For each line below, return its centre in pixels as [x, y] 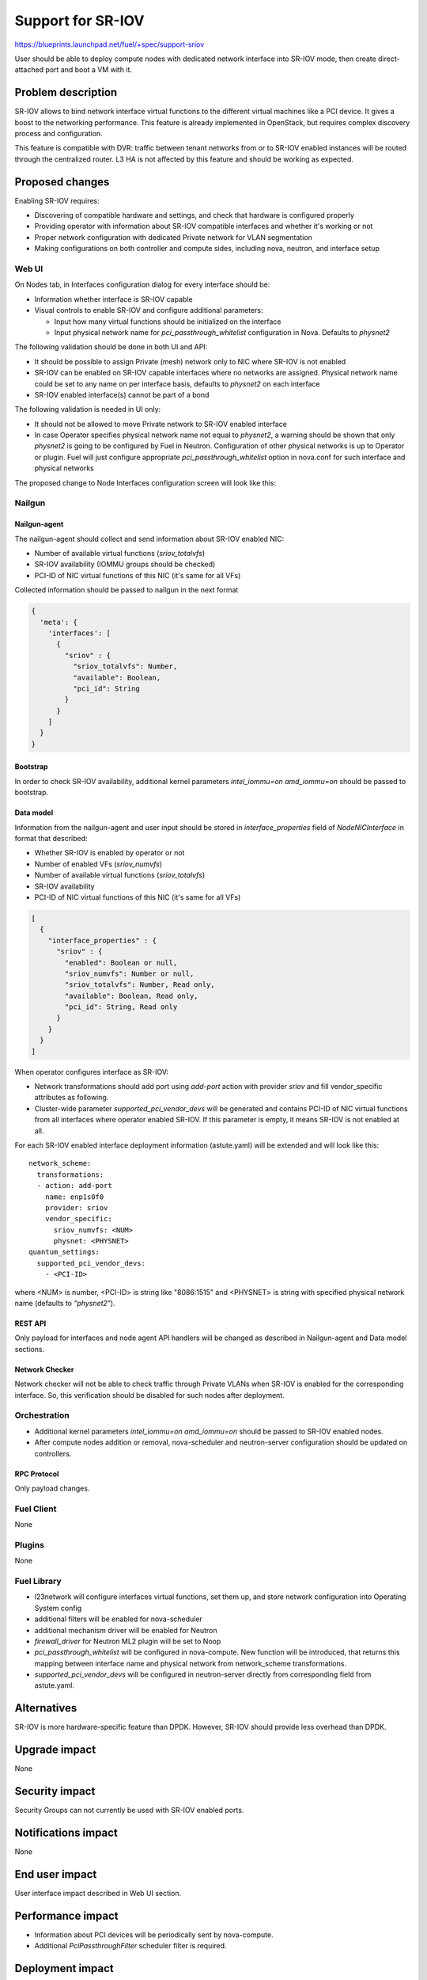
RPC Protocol [37, 1474]
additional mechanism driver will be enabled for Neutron [126, 1630]
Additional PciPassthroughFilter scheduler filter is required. [130, 1946]
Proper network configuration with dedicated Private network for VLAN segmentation [173, 237]
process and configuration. [59, 134]
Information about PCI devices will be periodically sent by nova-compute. [154, 1934]
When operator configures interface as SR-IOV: [92, 1072]
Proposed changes [62, 182]
